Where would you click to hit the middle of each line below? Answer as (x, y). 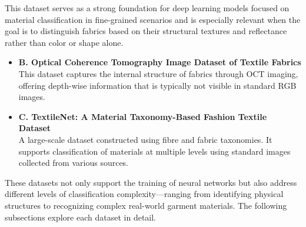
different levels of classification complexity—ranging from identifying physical (144, 194)
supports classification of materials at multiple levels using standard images (154, 151)
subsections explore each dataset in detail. (80, 217)
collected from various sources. (74, 163)
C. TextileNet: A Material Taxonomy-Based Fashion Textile (143, 116)
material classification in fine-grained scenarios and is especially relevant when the (153, 19)
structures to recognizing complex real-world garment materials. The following (146, 205)
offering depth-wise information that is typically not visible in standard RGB (157, 85)
